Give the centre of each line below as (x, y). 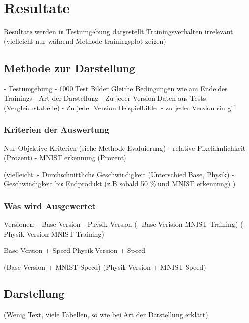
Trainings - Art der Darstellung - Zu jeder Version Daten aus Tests (105, 98)
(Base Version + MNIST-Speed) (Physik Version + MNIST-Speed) (105, 267)
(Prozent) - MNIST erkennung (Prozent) (65, 158)
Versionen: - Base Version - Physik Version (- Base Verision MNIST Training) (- (125, 224)
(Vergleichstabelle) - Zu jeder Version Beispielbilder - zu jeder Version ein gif (120, 107)
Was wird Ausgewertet (50, 205)
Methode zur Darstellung (70, 67)
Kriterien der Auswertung (57, 129)
